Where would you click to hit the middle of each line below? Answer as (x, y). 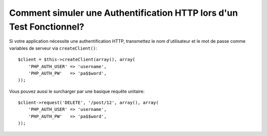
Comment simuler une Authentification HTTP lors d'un (124, 13)
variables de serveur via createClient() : (53, 48)
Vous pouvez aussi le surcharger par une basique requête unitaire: (77, 91)
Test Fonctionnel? (47, 27)
